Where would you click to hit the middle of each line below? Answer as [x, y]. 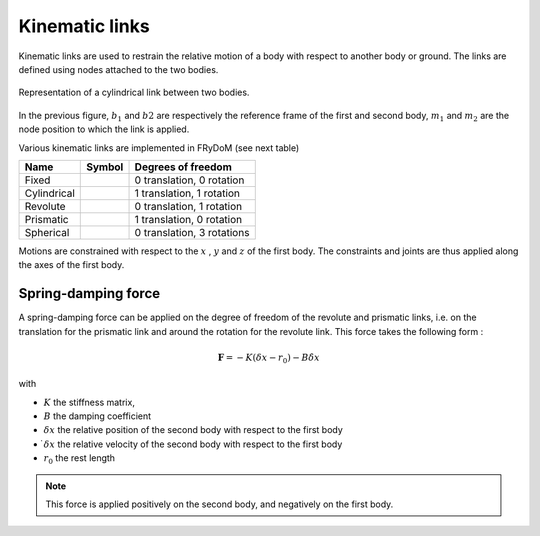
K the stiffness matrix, [89, 402]
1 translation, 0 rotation [188, 219]
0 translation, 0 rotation [189, 180]
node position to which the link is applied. [104, 129]
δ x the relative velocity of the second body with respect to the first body [193, 444]
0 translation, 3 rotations [192, 232]
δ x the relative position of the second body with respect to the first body [193, 430]
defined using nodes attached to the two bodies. [118, 69]
